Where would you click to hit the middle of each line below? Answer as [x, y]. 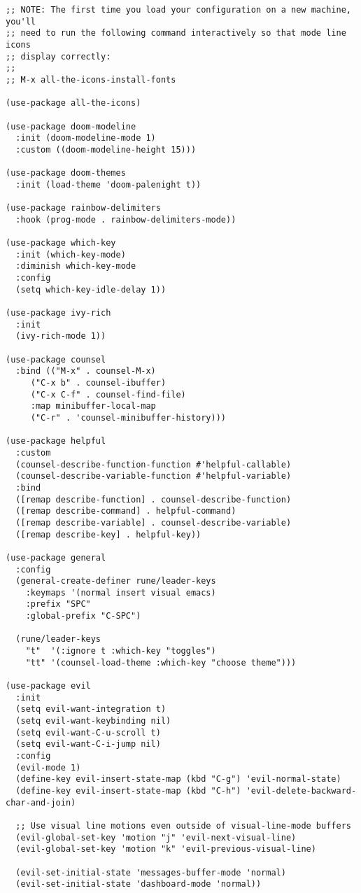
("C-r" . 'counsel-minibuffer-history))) [128, 417]
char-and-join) [41, 802]
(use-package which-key [61, 243]
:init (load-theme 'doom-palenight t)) [108, 184]
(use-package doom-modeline [71, 126]
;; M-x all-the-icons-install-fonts [91, 79]
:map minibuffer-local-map [93, 406]
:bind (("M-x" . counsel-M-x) [86, 371]
